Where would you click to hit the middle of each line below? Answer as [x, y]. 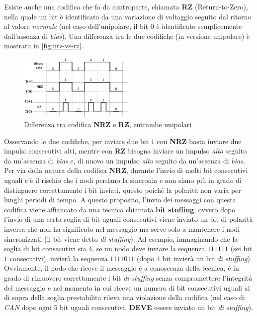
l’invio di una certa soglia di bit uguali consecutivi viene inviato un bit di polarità [128, 219]
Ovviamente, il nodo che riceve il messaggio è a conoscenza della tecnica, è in [122, 268]
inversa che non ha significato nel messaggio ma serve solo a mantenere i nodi [122, 229]
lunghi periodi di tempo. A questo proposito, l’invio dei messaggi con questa [120, 200]
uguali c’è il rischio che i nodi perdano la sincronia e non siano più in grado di [123, 180]
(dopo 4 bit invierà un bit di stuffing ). [194, 258]
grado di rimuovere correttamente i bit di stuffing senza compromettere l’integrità [128, 277]
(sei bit [241, 248]
